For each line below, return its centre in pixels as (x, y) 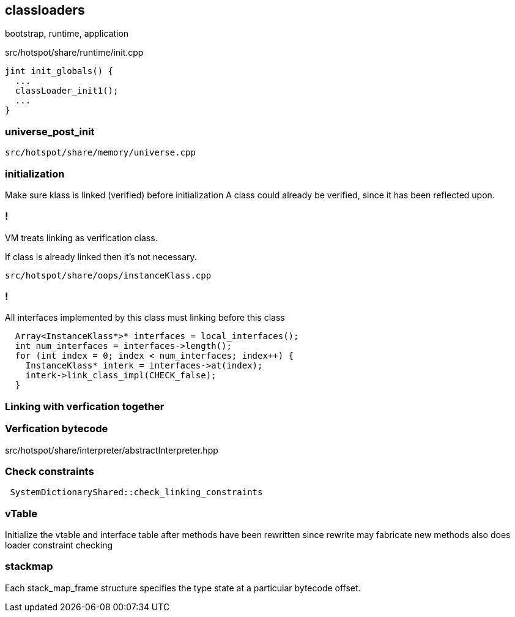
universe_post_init (50, 131)
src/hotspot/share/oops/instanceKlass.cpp (108, 275)
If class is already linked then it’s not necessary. (101, 256)
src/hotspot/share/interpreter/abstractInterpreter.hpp (112, 450)
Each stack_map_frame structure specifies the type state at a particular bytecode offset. (183, 588)
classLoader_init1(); (67, 91)
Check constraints (50, 471)
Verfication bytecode (57, 429)
